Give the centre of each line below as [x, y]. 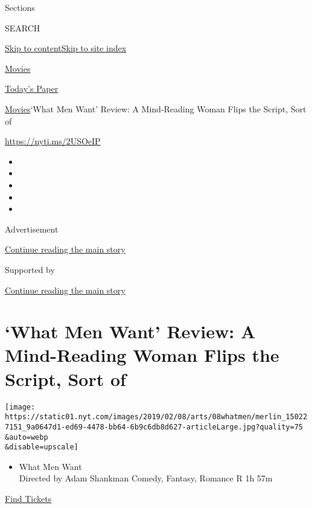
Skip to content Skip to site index [66, 48]
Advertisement [32, 229]
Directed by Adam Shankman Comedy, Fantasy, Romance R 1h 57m [146, 478]
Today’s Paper [32, 88]
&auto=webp [27, 437]
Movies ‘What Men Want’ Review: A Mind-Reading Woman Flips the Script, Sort [156, 108]
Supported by [30, 269]
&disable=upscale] [42, 447]
